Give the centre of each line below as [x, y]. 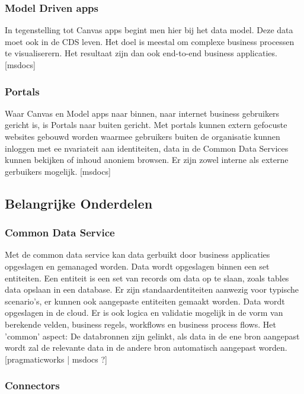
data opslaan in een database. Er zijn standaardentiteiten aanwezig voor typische [152, 289]
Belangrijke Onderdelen [79, 203]
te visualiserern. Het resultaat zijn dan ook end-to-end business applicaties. [141, 53]
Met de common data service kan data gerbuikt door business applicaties [137, 254]
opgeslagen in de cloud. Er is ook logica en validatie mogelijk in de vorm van [144, 313]
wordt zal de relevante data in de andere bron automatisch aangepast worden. [146, 347]
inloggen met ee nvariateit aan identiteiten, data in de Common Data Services [147, 148]
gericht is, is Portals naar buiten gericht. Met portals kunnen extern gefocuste [146, 125]
